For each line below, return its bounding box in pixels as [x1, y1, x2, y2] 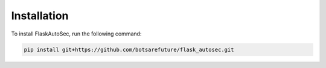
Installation [11, 9, 69, 22]
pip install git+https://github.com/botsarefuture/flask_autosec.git [24, 46, 234, 53]
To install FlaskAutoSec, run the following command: [11, 30, 142, 37]
